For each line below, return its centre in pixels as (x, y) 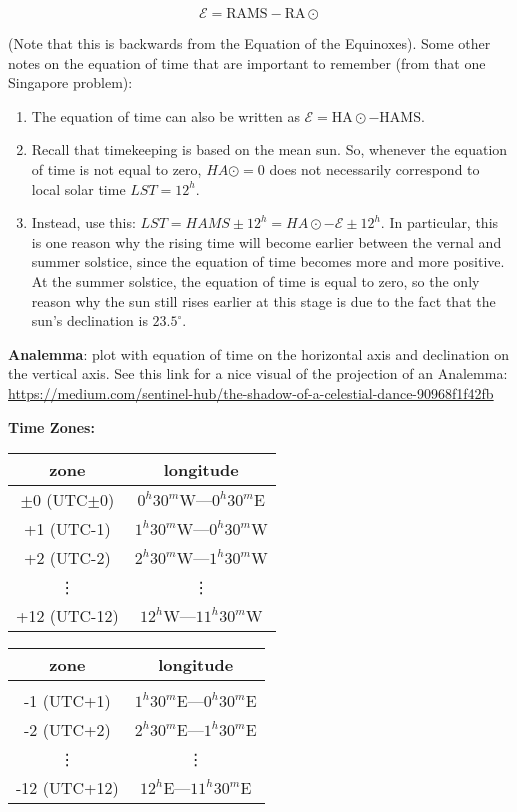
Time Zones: (51, 426)
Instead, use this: (83, 222)
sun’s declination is (89, 320)
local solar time (78, 188)
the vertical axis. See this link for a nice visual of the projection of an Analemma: (258, 373)
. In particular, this (439, 222)
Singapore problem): (70, 82)
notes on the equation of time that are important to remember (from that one (247, 62)
